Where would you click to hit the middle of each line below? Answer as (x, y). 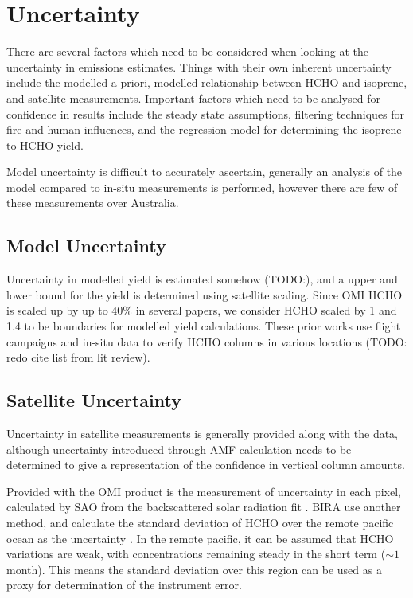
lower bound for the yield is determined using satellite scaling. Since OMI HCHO (205, 294)
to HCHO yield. (45, 145)
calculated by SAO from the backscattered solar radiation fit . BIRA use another (204, 507)
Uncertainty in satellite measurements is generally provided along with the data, (203, 434)
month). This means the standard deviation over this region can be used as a (194, 569)
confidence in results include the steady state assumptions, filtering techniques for (206, 113)
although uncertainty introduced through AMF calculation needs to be (179, 449)
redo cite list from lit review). (78, 357)
